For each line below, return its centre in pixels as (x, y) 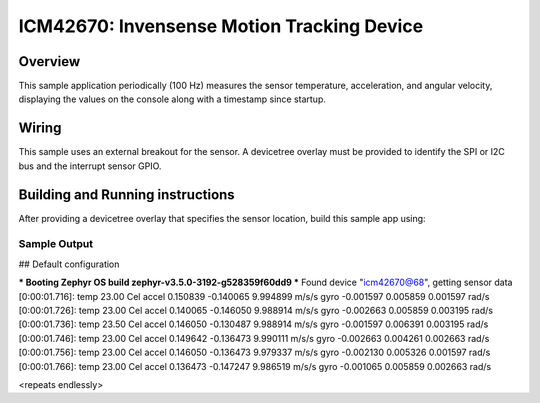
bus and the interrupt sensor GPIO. (90, 166)
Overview (49, 61)
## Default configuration (69, 264)
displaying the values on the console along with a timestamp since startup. (172, 99)
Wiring (40, 128)
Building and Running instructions (126, 194)
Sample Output (56, 244)
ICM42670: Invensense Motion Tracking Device (221, 26)
